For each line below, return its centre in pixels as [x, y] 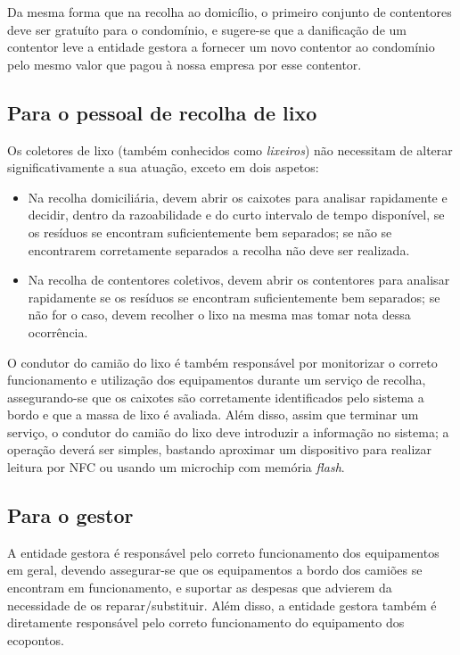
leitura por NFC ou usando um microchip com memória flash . [176, 467]
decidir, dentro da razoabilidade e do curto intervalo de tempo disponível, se [236, 215]
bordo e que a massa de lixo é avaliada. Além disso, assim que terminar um [213, 415]
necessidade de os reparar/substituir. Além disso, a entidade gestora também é [222, 605]
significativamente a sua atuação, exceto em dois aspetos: [163, 167]
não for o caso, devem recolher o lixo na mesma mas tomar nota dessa [219, 315]
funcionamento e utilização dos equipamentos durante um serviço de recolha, [217, 380]
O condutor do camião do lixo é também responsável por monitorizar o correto [222, 362]
